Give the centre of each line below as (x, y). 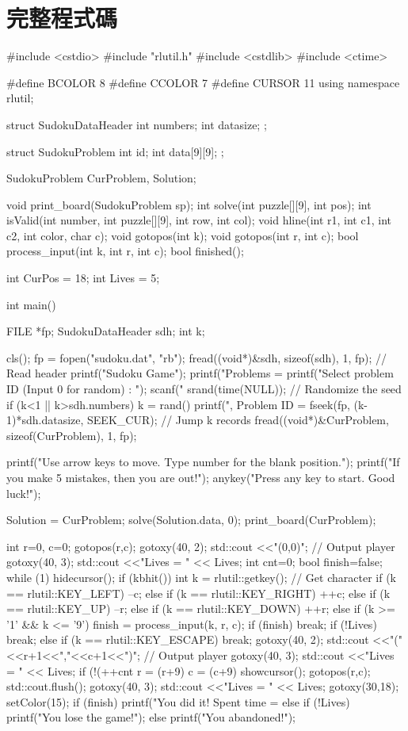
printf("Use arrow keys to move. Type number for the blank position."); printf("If (203, 462)
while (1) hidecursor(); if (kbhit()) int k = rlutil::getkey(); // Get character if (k (201, 577)
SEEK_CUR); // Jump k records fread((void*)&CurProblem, (238, 420)
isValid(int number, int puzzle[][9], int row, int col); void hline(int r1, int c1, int (199, 220)
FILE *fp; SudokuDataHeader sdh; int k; (106, 331)
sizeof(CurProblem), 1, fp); (72, 435)
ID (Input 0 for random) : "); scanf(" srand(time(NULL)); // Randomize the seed (204, 389)
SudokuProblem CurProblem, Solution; (101, 178)
